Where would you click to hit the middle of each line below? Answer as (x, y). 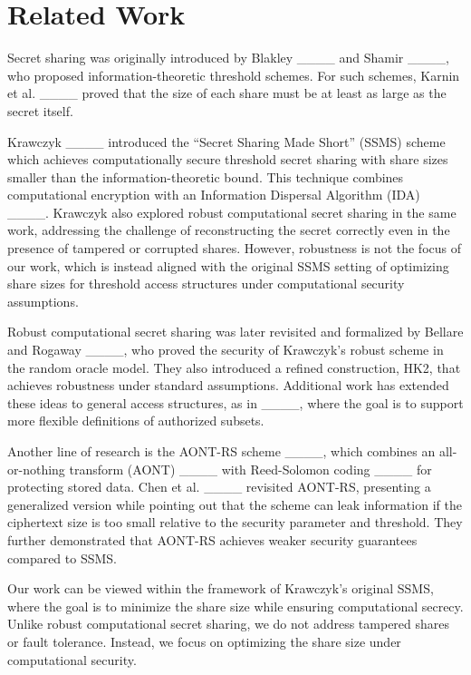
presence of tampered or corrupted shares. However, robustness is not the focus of (235, 248)
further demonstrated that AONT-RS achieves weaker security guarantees (212, 539)
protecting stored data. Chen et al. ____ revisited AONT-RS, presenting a (219, 487)
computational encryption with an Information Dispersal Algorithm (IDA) (214, 195)
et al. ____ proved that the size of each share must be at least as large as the (227, 93)
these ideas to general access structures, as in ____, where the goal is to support (235, 402)
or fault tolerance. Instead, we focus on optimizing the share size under (204, 641)
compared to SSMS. (62, 558)
